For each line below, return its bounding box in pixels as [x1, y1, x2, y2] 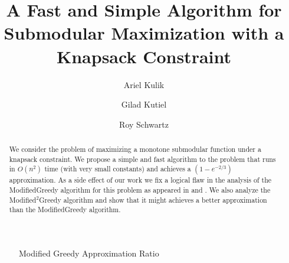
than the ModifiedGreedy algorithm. [9, 204, 121, 215]
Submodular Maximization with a [4, 21, 284, 45]
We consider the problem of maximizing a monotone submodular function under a [9, 144, 261, 154]
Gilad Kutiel [121, 98, 167, 111]
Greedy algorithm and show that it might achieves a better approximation [39, 194, 267, 204]
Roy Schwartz [119, 118, 169, 130]
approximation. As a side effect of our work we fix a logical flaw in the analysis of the [9, 175, 272, 185]
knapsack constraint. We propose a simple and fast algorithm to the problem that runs [9, 154, 276, 164]
